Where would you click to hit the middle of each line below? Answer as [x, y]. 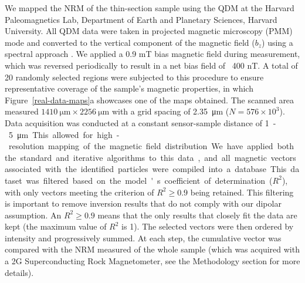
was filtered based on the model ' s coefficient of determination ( [149, 180]
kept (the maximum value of [56, 226]
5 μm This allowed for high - [64, 134]
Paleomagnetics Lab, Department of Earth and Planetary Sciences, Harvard [141, 19]
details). [19, 272]
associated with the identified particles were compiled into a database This [146, 169]
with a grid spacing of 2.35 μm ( [170, 111]
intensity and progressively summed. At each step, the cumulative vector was [143, 237]
